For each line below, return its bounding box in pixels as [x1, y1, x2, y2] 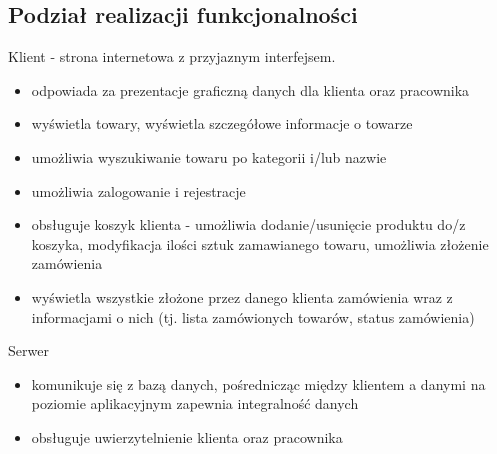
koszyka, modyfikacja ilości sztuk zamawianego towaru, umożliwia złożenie [31, 233, 489, 254]
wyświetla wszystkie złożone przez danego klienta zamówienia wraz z [31, 286, 453, 307]
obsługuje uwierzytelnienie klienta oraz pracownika [31, 426, 343, 447]
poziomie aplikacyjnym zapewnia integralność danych [31, 393, 359, 414]
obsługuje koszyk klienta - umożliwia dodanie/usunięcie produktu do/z [31, 214, 466, 235]
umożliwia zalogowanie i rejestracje [31, 180, 246, 201]
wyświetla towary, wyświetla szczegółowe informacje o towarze [31, 113, 413, 134]
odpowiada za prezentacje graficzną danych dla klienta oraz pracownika [31, 79, 470, 100]
